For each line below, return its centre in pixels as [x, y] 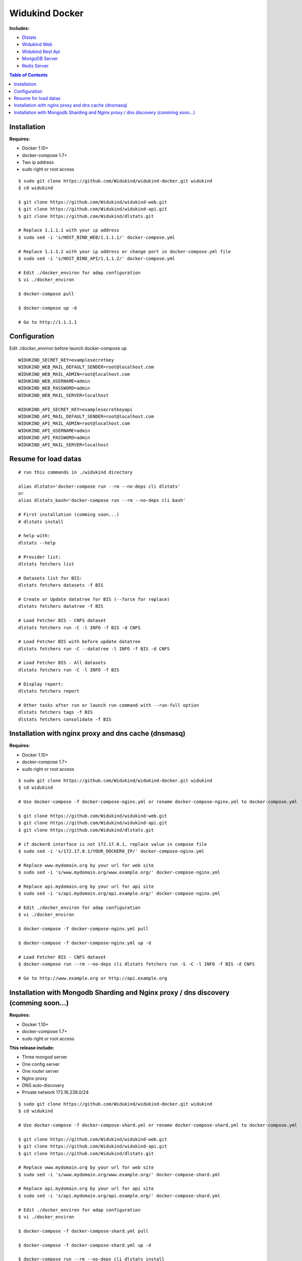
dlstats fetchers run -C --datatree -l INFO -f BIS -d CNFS [94, 649]
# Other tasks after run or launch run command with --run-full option [109, 705]
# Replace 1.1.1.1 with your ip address [69, 230]
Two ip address [38, 162]
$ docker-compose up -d [48, 308]
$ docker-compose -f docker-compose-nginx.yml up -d [85, 943]
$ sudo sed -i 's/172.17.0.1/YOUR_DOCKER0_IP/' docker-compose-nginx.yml [111, 851]
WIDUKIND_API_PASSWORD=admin [54, 438]
